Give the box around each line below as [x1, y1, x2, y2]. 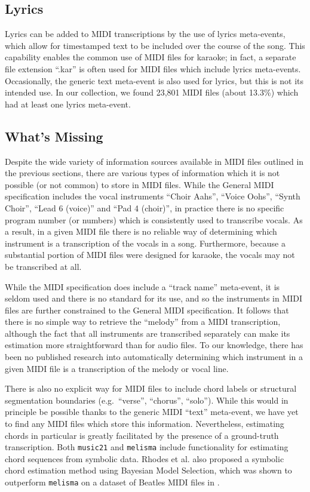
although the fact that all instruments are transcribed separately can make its [5, 327, 290, 339]
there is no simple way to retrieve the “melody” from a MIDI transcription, [5, 315, 281, 328]
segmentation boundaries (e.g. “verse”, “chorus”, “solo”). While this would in [5, 393, 288, 406]
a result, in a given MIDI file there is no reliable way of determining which [5, 225, 277, 238]
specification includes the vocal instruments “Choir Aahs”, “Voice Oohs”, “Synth [5, 190, 300, 202]
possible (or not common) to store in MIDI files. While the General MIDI [5, 178, 274, 190]
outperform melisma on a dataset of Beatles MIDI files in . [5, 476, 220, 488]
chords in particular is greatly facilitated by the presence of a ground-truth [5, 429, 279, 441]
